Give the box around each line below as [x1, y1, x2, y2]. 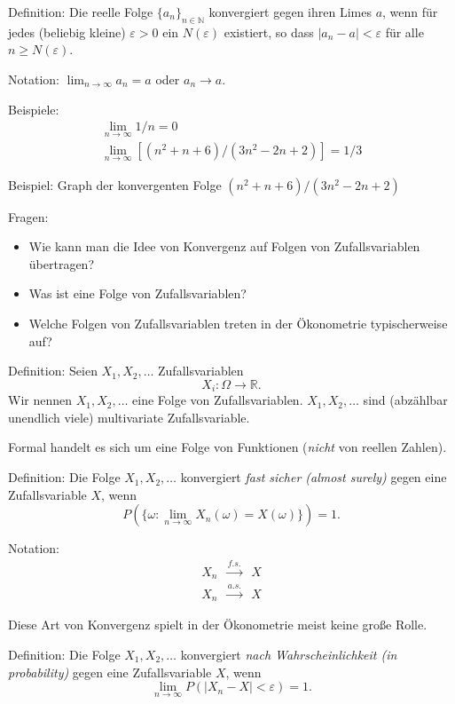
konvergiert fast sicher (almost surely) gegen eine [180, 468, 447, 486]
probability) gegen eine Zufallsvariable [8, 662, 212, 681]
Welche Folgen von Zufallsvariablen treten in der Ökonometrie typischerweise [28, 314, 448, 333]
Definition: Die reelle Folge [8, 3, 153, 20]
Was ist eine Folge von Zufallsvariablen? [28, 284, 247, 303]
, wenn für [382, 3, 438, 20]
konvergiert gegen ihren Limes [208, 3, 372, 20]
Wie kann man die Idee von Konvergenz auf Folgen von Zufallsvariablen [28, 237, 420, 256]
